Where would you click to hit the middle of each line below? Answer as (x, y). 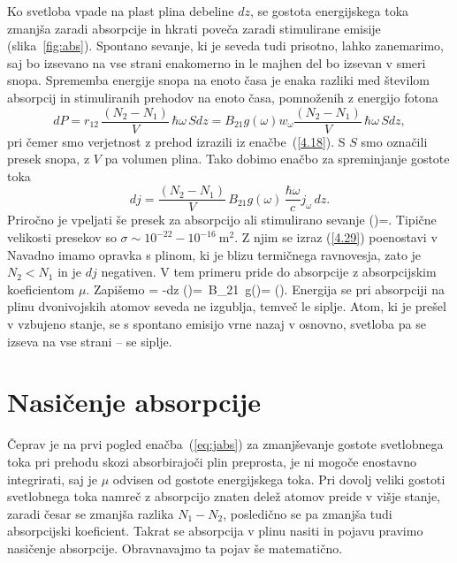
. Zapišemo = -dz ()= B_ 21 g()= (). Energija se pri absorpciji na (265, 289)
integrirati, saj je (53, 479)
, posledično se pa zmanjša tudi (308, 513)
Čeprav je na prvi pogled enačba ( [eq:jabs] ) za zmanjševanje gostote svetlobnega (225, 444)
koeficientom (41, 289)
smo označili (394, 141)
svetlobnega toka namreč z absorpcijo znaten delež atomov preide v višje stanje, (224, 496)
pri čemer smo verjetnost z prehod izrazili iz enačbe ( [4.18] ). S (176, 141)
